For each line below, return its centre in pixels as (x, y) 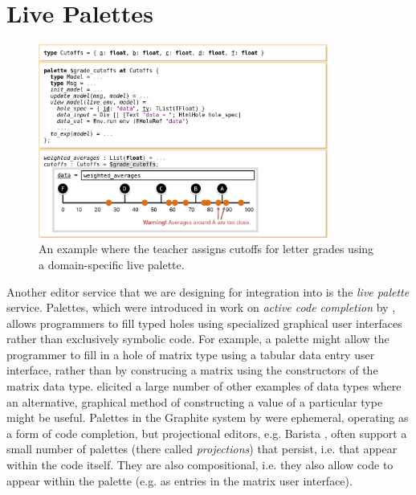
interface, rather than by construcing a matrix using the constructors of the (192, 370)
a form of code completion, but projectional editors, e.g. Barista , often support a (207, 433)
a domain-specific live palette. (112, 264)
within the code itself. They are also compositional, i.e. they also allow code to (200, 465)
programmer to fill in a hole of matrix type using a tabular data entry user (191, 354)
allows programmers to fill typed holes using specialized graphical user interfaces (204, 323)
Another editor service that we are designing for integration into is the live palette (208, 291)
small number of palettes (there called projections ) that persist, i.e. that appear (202, 449)
